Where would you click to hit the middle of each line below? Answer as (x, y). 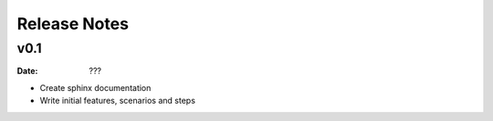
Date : (27, 71)
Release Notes (73, 24)
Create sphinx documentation (95, 87)
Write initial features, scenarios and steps (118, 101)
